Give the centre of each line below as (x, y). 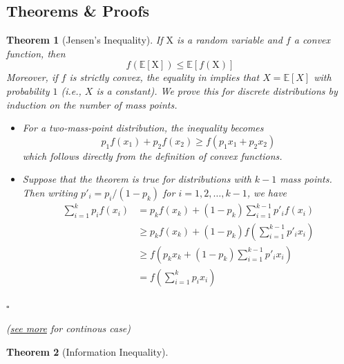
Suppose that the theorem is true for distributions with (137, 179)
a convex (312, 40)
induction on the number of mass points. (92, 104)
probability (28, 90)
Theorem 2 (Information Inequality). (87, 351)
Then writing (50, 192)
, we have (267, 192)
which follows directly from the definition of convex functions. (152, 155)
